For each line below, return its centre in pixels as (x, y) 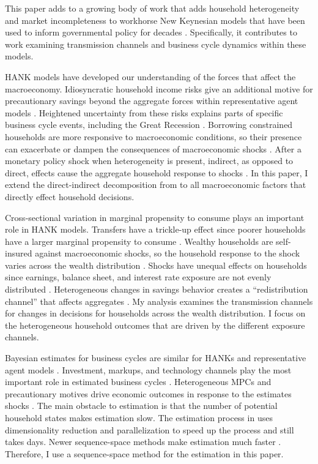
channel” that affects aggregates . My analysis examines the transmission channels (159, 301)
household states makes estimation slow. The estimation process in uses (139, 417)
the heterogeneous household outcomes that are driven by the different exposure (155, 325)
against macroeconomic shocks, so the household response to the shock (168, 253)
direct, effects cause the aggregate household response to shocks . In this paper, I (157, 172)
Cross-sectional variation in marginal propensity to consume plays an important (155, 217)
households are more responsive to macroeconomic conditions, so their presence (153, 136)
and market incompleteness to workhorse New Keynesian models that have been (155, 20)
